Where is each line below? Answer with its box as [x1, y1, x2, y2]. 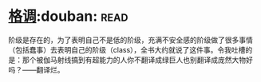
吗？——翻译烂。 [8, 64, 65, 74]
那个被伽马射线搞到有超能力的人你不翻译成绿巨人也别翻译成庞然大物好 [22, 55, 253, 64]
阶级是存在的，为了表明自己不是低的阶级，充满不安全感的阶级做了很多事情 [8, 35, 253, 45]
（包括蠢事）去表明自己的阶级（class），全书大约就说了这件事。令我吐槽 [8, 45, 246, 54]
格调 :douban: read [8, 7, 129, 25]
